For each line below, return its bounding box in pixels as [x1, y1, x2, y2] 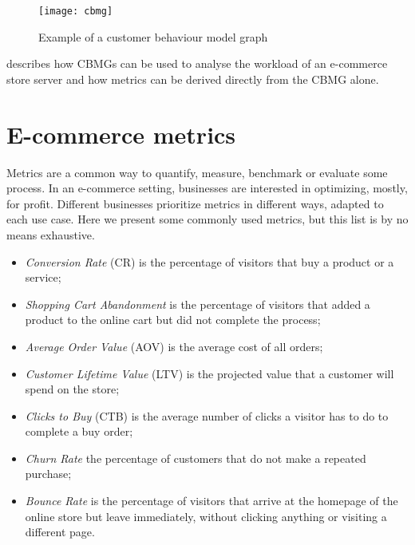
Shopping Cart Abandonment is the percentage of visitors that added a [25, 295, 370, 312]
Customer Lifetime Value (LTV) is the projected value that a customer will [25, 365, 394, 381]
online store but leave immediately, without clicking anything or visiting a [25, 507, 387, 524]
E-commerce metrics [6, 117, 236, 150]
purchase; [25, 465, 72, 482]
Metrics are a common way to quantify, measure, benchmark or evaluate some [6, 164, 388, 180]
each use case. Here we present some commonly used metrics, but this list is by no [6, 211, 409, 227]
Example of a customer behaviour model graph [38, 28, 268, 45]
